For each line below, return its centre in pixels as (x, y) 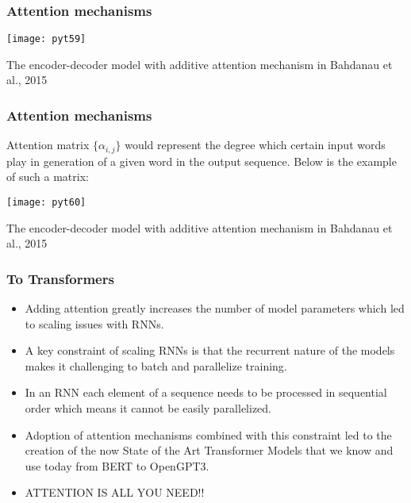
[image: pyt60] (46, 202)
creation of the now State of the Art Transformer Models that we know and (209, 450)
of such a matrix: (48, 177)
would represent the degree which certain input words (255, 145)
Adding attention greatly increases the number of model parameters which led (215, 307)
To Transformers (60, 278)
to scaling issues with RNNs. (94, 323)
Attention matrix (48, 145)
